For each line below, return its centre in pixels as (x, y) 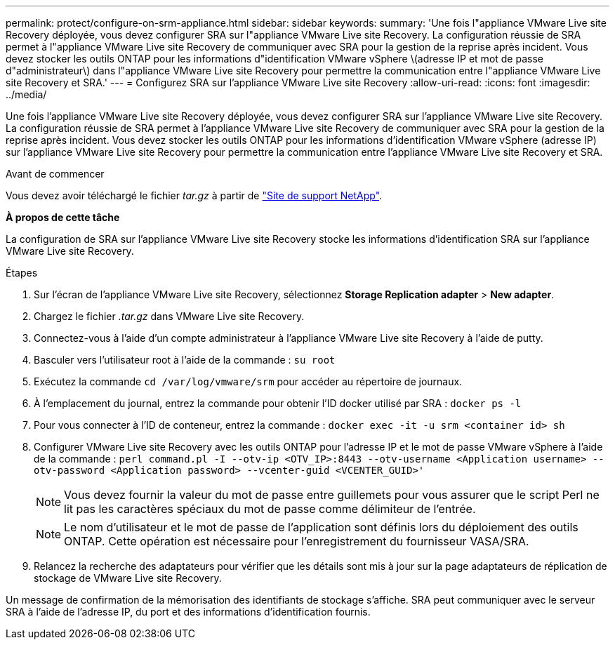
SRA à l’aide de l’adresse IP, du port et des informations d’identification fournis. (188, 612)
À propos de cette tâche (63, 217)
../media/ (26, 94)
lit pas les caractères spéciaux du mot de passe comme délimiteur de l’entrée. (270, 509)
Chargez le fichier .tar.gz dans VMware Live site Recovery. (169, 316)
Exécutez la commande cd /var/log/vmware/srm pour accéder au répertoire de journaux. (248, 381)
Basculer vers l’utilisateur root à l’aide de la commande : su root (185, 360)
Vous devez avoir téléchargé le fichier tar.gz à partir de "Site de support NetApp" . (194, 195)
